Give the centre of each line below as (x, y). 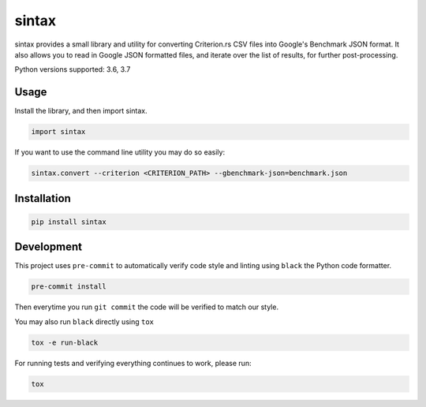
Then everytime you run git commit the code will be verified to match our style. (147, 307)
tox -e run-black (65, 342)
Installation (43, 198)
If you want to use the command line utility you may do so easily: (120, 152)
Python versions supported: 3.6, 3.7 (73, 69)
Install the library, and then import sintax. (81, 111)
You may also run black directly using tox (84, 321)
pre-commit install (69, 287)
